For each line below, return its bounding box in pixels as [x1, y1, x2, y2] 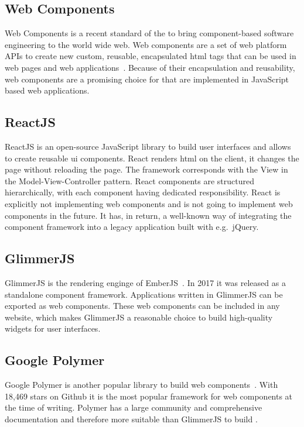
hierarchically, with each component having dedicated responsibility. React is [5, 186, 281, 198]
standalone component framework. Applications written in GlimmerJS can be [5, 288, 283, 300]
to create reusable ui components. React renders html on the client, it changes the [5, 151, 299, 164]
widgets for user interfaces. [5, 322, 101, 335]
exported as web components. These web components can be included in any [5, 299, 280, 312]
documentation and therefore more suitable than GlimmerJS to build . [5, 412, 258, 425]
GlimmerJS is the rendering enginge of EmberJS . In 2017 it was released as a [5, 276, 286, 288]
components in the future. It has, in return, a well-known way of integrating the [5, 209, 292, 221]
